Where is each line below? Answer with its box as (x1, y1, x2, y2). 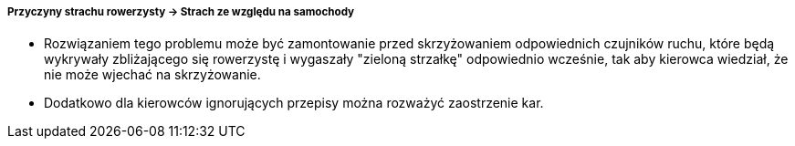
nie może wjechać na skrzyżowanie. (44, 67, 261, 83)
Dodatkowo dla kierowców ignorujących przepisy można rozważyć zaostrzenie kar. (44, 95, 544, 111)
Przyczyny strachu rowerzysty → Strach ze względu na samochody (7, 5, 355, 18)
